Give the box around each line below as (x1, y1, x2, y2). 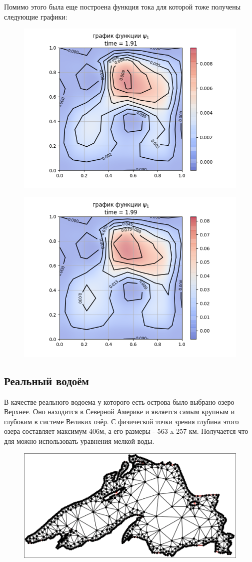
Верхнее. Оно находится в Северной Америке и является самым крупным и (4, 406, 235, 417)
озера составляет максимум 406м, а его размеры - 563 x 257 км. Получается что (4, 426, 248, 436)
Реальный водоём (4, 373, 89, 388)
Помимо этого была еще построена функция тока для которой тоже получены (4, 2, 241, 12)
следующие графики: (4, 11, 67, 22)
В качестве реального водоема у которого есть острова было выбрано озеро (4, 396, 234, 407)
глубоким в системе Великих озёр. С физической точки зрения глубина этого (4, 416, 239, 426)
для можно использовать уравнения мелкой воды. (4, 435, 154, 446)
